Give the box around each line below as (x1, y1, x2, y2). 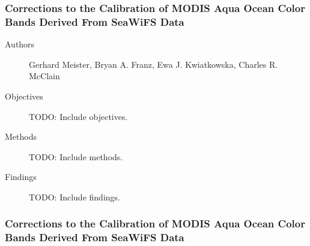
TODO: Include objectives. (29, 110, 128, 122)
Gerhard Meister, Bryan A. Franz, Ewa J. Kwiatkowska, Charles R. (29, 58, 278, 70)
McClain (29, 70, 60, 82)
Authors (5, 38, 35, 50)
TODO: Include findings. (29, 190, 120, 203)
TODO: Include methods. (29, 150, 123, 163)
